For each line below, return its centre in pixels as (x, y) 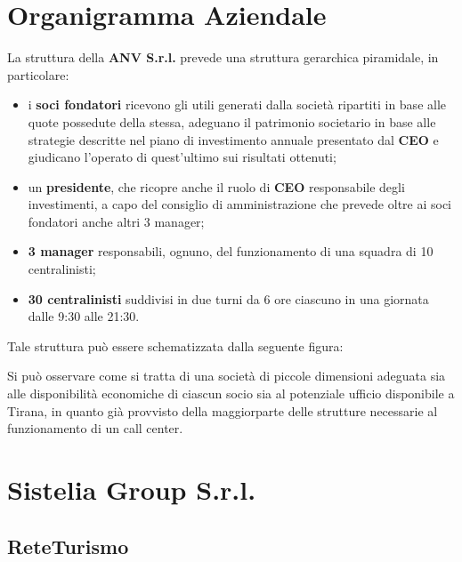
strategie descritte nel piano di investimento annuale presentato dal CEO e (233, 139)
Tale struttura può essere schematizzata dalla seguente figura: (175, 345)
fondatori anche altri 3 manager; (116, 221)
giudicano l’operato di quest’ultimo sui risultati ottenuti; (182, 157)
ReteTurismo (68, 546)
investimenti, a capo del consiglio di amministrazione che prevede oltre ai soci (240, 204)
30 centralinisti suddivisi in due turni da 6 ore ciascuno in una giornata (228, 298)
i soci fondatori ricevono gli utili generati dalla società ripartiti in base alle (237, 104)
